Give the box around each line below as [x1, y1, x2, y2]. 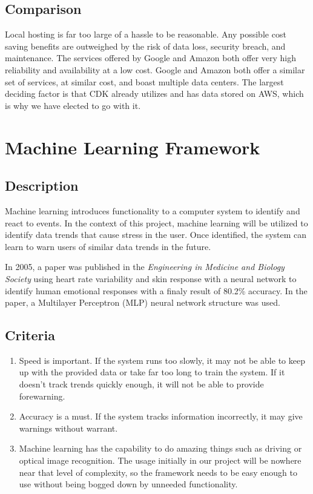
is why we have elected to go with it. [5, 99, 141, 111]
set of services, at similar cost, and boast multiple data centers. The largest [5, 75, 284, 88]
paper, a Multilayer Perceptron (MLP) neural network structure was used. [5, 296, 280, 309]
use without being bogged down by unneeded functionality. [19, 478, 238, 490]
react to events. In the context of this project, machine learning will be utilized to [5, 216, 308, 229]
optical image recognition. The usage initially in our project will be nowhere [19, 454, 301, 467]
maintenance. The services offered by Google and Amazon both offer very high [5, 51, 297, 64]
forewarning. [19, 389, 65, 402]
